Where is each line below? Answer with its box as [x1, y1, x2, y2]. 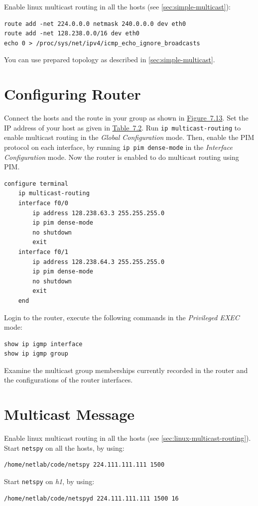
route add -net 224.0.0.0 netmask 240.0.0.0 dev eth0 [4, 20, 186, 27]
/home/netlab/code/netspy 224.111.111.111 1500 [4, 461, 165, 469]
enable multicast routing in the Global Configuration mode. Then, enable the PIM [4, 132, 255, 142]
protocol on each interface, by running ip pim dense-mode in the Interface [4, 141, 233, 152]
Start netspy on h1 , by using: [4, 476, 95, 487]
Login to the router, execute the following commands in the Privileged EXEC [4, 312, 240, 322]
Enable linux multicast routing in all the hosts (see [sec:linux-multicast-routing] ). [4, 433, 251, 443]
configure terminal [4, 180, 68, 187]
